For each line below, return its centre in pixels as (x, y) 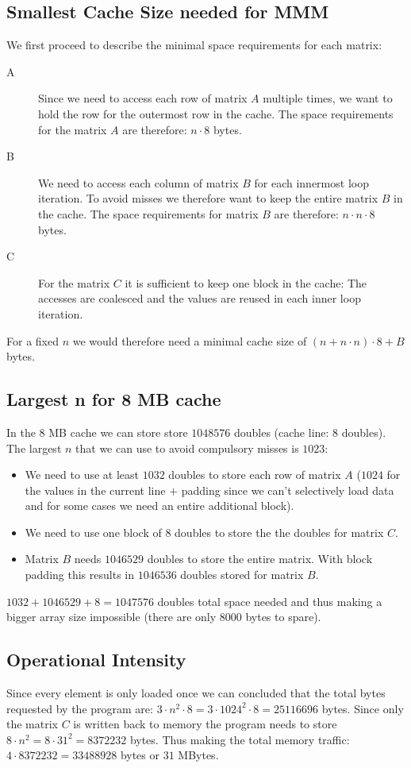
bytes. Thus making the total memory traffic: (240, 739)
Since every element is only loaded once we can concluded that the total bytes (196, 693)
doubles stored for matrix (242, 575)
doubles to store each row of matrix (255, 475)
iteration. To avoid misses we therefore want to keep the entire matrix (208, 198)
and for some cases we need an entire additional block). (159, 506)
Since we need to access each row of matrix (143, 98)
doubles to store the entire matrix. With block (260, 559)
